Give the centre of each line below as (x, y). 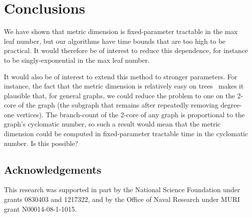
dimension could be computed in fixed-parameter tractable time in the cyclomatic (126, 134)
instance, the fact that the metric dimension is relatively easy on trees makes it (124, 86)
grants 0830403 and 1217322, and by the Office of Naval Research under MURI (122, 199)
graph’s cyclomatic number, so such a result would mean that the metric (112, 124)
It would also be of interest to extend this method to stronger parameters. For (121, 76)
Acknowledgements (53, 169)
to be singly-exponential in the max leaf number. (77, 60)
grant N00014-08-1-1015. (40, 208)
